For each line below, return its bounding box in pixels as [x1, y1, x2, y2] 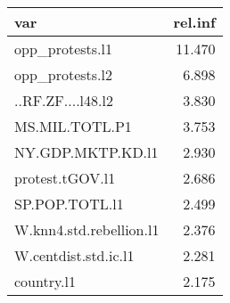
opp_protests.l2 [14, 64, 113, 85]
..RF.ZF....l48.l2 [14, 90, 113, 111]
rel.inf [173, 12, 216, 32]
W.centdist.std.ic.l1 [14, 245, 135, 266]
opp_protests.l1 [14, 38, 113, 59]
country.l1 [14, 271, 76, 291]
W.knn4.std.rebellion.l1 [14, 219, 160, 240]
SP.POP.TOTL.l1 [14, 193, 124, 214]
